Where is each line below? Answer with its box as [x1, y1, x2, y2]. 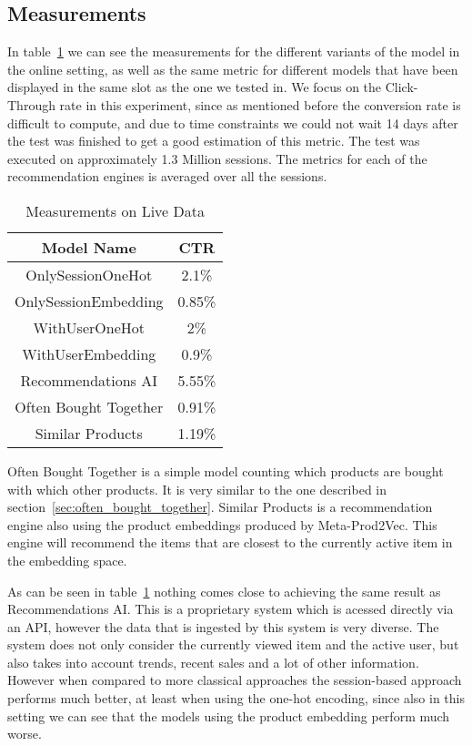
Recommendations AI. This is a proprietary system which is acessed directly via [7, 599, 454, 618]
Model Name [41, 236, 136, 258]
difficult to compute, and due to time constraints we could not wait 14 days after [7, 113, 458, 132]
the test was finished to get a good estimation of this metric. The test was [7, 131, 420, 150]
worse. [7, 724, 42, 743]
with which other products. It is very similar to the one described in [7, 479, 387, 498]
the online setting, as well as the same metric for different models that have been [7, 59, 458, 78]
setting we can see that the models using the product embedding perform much [7, 706, 450, 725]
